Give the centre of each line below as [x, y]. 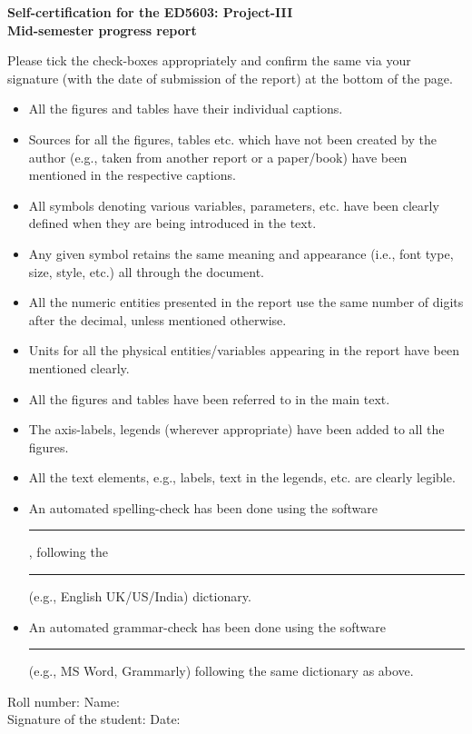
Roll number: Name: [64, 701]
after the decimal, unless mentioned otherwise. [157, 319]
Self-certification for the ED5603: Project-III [150, 12]
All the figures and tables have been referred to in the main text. [209, 398]
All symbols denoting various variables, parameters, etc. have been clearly [234, 205]
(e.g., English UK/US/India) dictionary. [140, 596]
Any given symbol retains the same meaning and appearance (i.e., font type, [241, 253]
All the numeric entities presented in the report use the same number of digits [246, 302]
